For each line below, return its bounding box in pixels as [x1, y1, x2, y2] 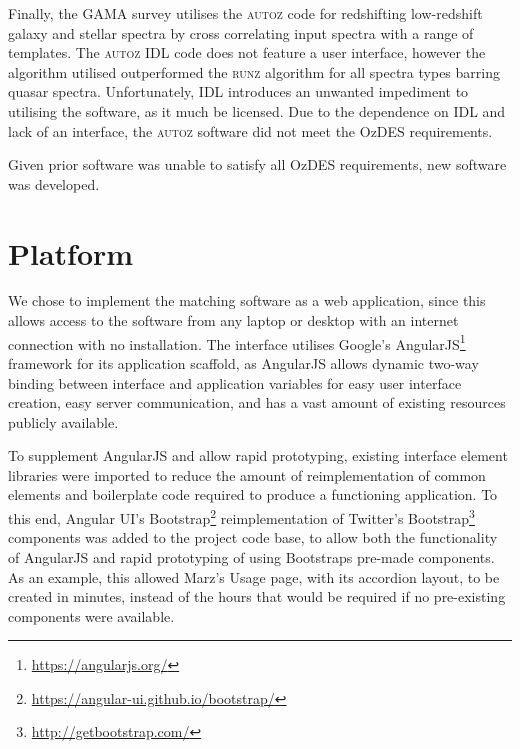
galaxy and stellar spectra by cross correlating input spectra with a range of [8, 22, 474, 43]
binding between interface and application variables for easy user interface [8, 372, 462, 393]
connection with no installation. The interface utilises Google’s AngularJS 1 [8, 330, 466, 354]
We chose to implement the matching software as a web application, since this [8, 290, 486, 311]
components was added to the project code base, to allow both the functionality [8, 527, 498, 548]
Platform [8, 232, 134, 273]
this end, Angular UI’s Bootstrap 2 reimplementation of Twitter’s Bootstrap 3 [8, 505, 475, 528]
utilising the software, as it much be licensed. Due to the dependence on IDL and [8, 100, 506, 121]
